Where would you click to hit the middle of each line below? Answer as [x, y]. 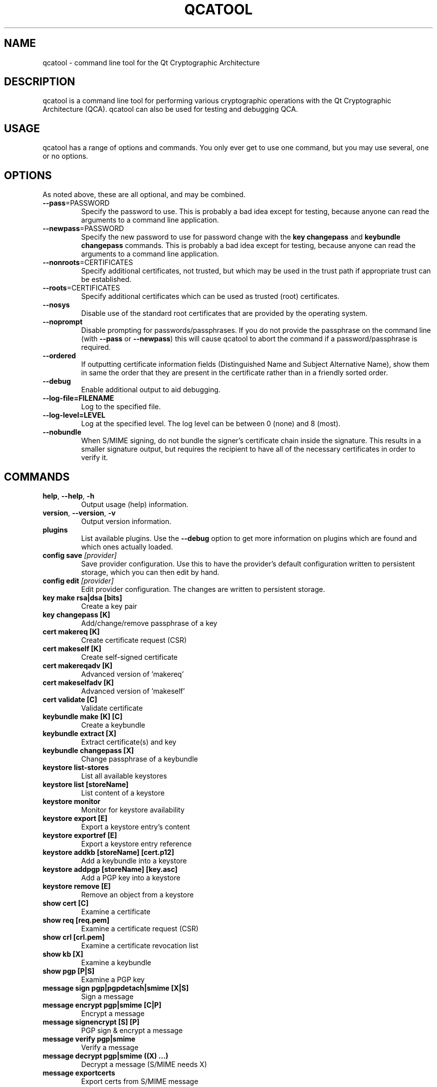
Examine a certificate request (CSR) [140, 928]
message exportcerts [79, 1073]
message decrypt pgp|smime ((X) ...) [106, 1056]
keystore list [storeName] [86, 784]
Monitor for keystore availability [133, 810]
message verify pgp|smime [89, 1039]
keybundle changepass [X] [88, 750]
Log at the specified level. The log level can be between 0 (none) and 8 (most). [211, 424]
